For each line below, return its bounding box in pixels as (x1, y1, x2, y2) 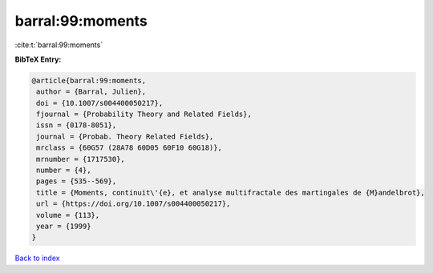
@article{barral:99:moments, (31, 76, 147, 85)
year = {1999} (36, 222, 91, 231)
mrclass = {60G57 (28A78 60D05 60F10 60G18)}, (36, 143, 222, 152)
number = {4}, (36, 166, 91, 175)
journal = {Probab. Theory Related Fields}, (36, 132, 214, 141)
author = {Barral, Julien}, (36, 87, 147, 96)
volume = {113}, (36, 211, 100, 219)
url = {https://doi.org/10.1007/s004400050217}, (36, 199, 231, 208)
